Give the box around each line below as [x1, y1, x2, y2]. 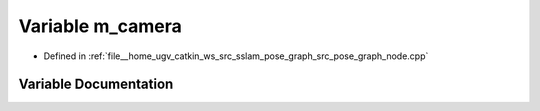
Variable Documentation [18, 76, 174, 93]
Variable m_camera [18, 15, 182, 37]
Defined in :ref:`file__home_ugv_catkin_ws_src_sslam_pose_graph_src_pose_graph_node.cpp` [43, 50, 429, 62]
